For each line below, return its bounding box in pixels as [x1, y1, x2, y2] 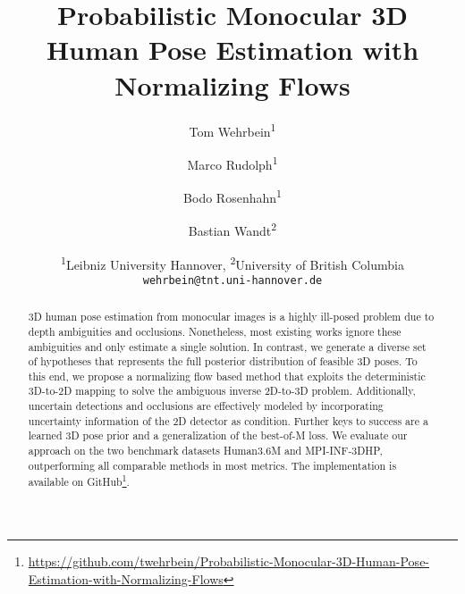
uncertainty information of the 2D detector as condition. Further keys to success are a [28, 413, 428, 428]
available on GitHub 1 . [28, 472, 130, 489]
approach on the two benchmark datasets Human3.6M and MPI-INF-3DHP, [28, 443, 383, 458]
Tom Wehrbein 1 [189, 119, 276, 140]
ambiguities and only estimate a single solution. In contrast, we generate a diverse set [28, 339, 427, 354]
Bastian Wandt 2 [188, 219, 277, 239]
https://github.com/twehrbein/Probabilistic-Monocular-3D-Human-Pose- [28, 552, 430, 571]
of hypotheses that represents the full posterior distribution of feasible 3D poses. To [28, 354, 418, 369]
